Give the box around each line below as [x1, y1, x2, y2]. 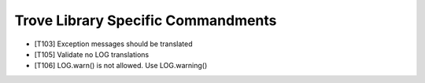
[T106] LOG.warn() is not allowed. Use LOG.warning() [34, 61, 208, 70]
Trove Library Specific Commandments [14, 12, 277, 29]
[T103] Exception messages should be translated [34, 39, 193, 49]
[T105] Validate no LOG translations [34, 49, 150, 59]
